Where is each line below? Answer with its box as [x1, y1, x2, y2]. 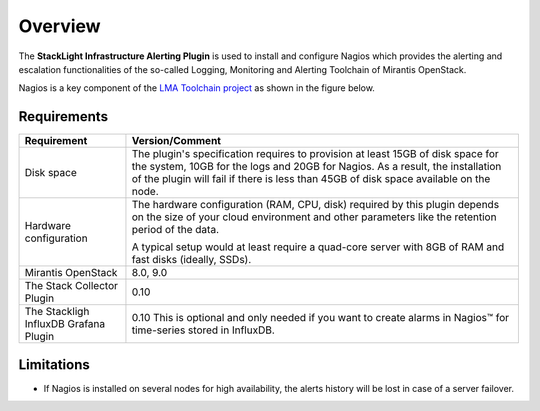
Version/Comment [131, 134, 222, 148]
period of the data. [131, 223, 220, 237]
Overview [18, 15, 101, 37]
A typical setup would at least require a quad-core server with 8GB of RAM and [131, 240, 505, 254]
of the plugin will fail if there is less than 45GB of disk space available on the [131, 172, 491, 186]
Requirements [18, 108, 109, 125]
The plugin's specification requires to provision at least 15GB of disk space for [131, 147, 499, 161]
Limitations [18, 356, 90, 373]
